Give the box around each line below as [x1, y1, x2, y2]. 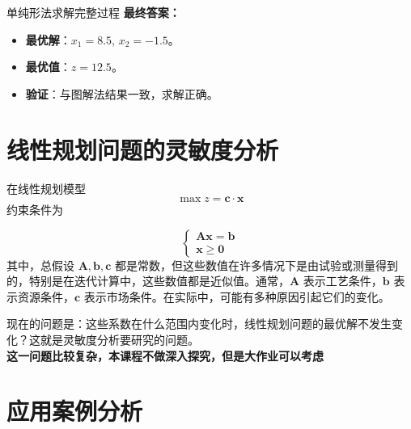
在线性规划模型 [6, 179, 86, 196]
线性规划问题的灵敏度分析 [6, 132, 279, 166]
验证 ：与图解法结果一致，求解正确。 [25, 85, 218, 102]
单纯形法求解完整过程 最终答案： [6, 4, 180, 20]
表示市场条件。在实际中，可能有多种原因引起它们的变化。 [83, 288, 390, 305]
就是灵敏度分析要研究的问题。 [40, 331, 199, 348]
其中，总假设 [6, 256, 74, 273]
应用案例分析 [6, 394, 143, 427]
